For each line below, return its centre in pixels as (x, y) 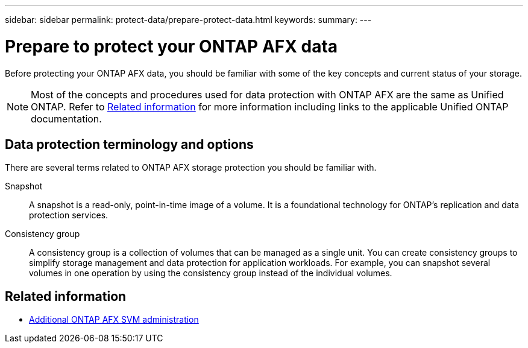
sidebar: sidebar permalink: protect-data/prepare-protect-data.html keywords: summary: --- (188, 20)
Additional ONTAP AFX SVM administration (114, 320)
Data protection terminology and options (129, 144)
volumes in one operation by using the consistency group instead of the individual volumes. (211, 273)
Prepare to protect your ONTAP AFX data (171, 46)
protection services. (69, 215)
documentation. (66, 119)
